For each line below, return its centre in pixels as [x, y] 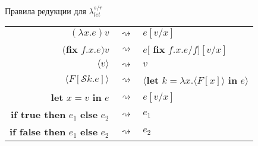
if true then [38, 115]
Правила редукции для [45, 10]
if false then [38, 132]
